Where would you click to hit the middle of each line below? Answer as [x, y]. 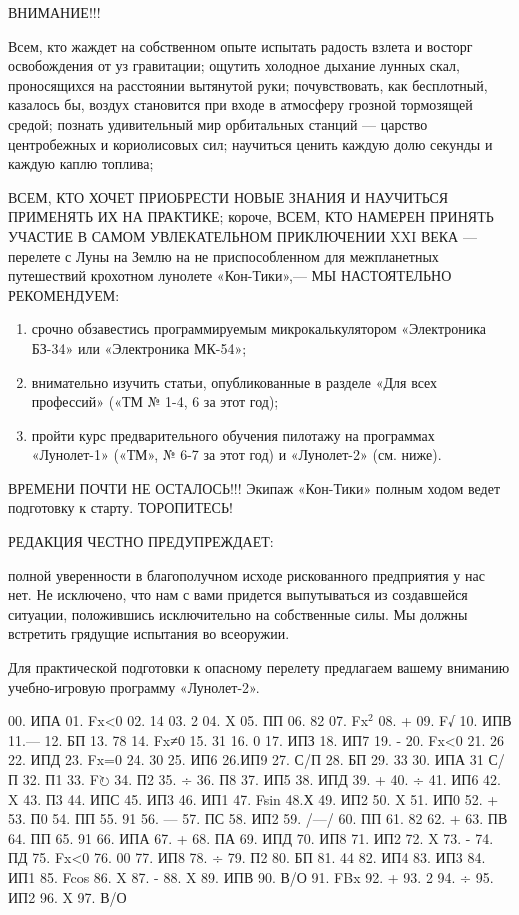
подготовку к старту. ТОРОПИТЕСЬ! [120, 507]
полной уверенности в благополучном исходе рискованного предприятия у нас [246, 574]
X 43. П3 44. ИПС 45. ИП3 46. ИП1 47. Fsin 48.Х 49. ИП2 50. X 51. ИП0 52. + [253, 798]
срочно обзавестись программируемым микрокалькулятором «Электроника [258, 328]
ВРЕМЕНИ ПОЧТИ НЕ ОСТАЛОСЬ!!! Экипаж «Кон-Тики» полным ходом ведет [254, 487]
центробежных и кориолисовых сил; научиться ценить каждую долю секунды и [250, 143]
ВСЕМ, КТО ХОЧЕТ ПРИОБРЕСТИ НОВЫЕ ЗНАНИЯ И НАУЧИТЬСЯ [228, 196]
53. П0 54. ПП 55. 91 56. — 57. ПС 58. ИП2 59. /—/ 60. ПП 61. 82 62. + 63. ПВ [258, 818]
